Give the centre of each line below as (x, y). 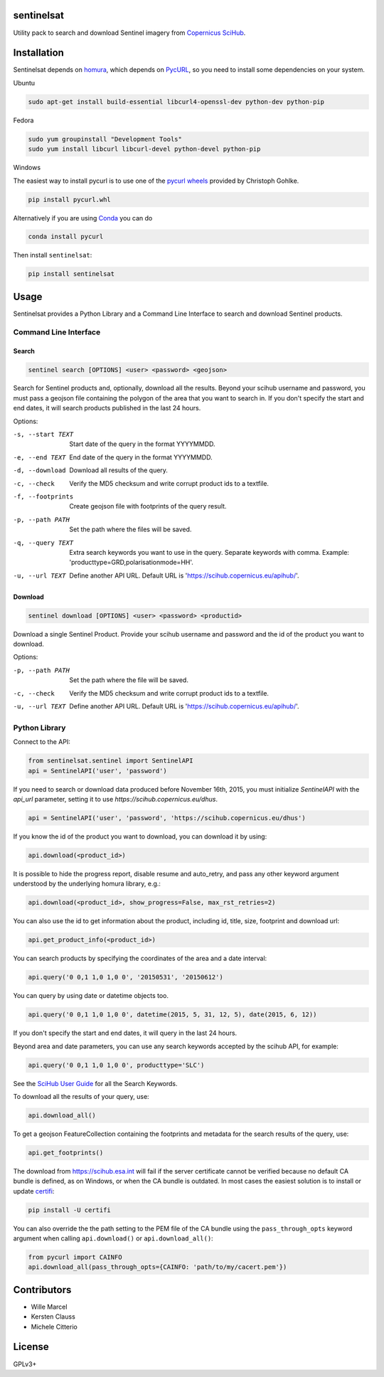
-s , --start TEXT (43, 435)
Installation (38, 53)
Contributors (42, 1290)
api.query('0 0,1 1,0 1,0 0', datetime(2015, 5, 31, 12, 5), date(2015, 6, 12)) (172, 1015)
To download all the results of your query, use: (81, 1096)
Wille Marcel (49, 1307)
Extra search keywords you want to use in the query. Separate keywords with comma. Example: (209, 552)
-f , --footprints (43, 497)
